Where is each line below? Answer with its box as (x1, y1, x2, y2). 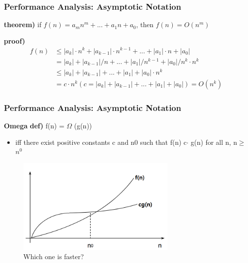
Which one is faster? (23, 251, 84, 262)
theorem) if (4, 19, 42, 30)
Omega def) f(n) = (4, 120, 65, 130)
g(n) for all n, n (191, 137, 237, 147)
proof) (4, 35, 25, 46)
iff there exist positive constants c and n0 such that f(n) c (15, 137, 187, 147)
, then (136, 19, 154, 30)
